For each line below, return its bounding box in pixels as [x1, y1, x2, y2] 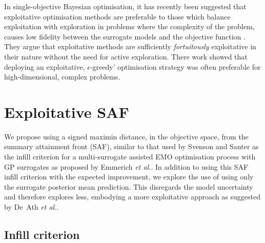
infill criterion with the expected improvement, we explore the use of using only [4, 171, 254, 182]
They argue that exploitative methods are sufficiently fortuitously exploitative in [4, 41, 256, 52]
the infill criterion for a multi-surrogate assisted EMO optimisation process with [4, 151, 256, 162]
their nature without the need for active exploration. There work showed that [4, 51, 248, 62]
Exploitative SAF [4, 101, 129, 122]
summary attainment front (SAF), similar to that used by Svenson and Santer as [4, 141, 259, 152]
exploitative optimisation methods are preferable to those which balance [4, 11, 231, 22]
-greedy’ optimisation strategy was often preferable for [90, 61, 261, 72]
